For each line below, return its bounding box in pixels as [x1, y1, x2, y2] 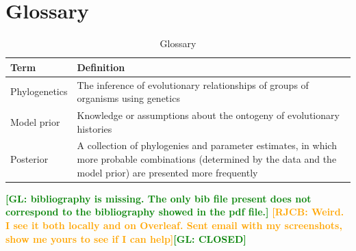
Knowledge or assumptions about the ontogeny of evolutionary [77, 108, 340, 122]
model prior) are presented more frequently [77, 165, 258, 179]
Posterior [10, 152, 49, 166]
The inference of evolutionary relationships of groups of [77, 77, 309, 92]
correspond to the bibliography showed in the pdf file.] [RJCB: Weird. [5, 204, 344, 219]
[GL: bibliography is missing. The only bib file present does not [5, 191, 311, 205]
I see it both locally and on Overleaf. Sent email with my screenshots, [5, 217, 342, 232]
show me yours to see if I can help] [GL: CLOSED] [5, 231, 246, 246]
